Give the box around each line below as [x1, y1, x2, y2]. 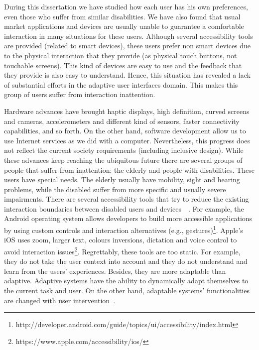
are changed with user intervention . [4, 295, 116, 305]
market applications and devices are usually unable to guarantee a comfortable [4, 21, 244, 31]
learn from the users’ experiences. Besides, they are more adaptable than [4, 265, 226, 276]
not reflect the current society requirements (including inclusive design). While [4, 145, 244, 155]
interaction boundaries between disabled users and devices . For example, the [4, 203, 244, 214]
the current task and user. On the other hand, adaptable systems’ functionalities [4, 285, 250, 295]
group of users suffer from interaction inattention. [4, 89, 155, 100]
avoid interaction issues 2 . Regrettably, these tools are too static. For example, [4, 244, 241, 256]
